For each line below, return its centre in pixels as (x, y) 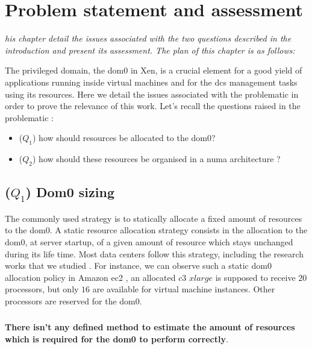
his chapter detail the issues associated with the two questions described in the (148, 38)
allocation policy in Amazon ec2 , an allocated (90, 277)
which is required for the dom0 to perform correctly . (117, 338)
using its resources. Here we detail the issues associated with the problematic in (152, 94)
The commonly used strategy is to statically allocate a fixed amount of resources (154, 218)
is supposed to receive (255, 277)
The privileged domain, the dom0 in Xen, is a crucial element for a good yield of (154, 70)
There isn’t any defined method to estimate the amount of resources (150, 327)
